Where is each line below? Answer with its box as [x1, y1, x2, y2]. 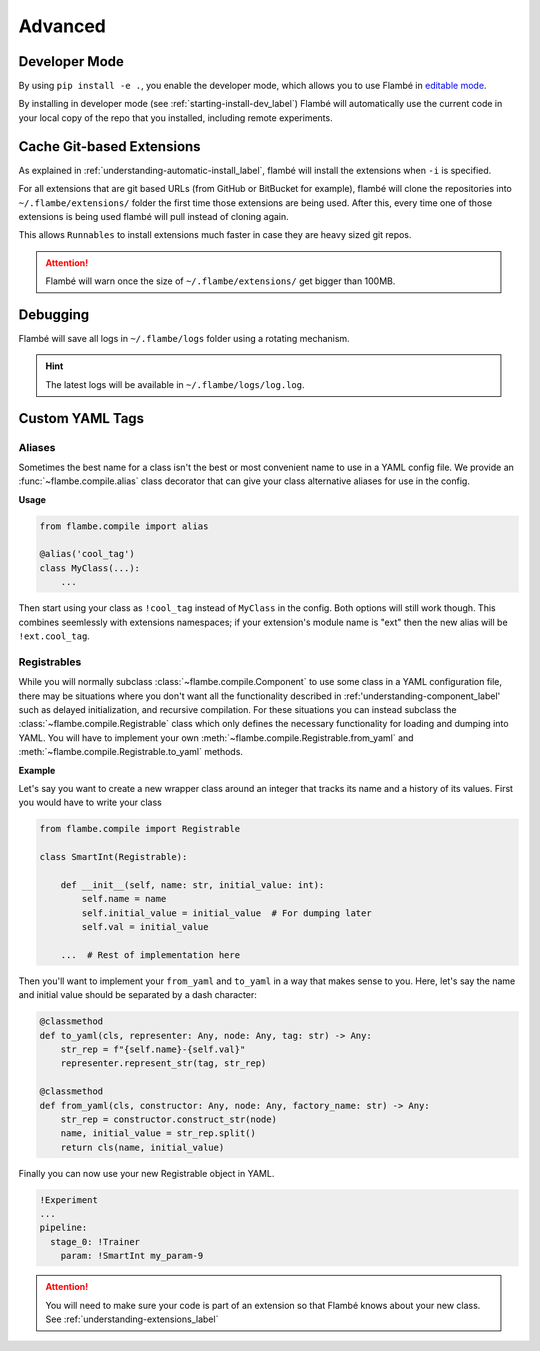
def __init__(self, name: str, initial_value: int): [60, 879, 325, 890]
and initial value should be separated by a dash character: [18, 989, 257, 1001]
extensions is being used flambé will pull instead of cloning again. [18, 210, 289, 222]
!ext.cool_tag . [18, 630, 90, 642]
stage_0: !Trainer [50, 1236, 140, 1247]
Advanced [18, 15, 107, 37]
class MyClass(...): [39, 562, 140, 574]
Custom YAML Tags [18, 410, 145, 427]
